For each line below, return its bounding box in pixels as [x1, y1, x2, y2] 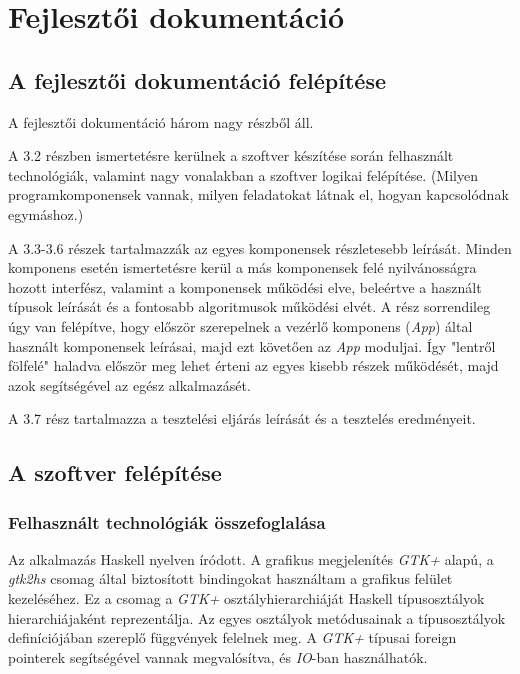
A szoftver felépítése [8, 457, 222, 488]
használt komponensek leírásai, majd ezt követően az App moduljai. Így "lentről [8, 335, 496, 356]
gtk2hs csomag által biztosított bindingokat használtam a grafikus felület [8, 568, 453, 589]
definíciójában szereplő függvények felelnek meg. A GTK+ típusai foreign [8, 627, 457, 648]
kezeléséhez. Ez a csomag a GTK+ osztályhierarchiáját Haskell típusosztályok [8, 588, 485, 609]
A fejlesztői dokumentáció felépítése [8, 64, 386, 95]
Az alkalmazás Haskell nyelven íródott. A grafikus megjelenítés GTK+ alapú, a [8, 548, 494, 569]
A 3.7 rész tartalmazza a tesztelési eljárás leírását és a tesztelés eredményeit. [8, 408, 476, 429]
